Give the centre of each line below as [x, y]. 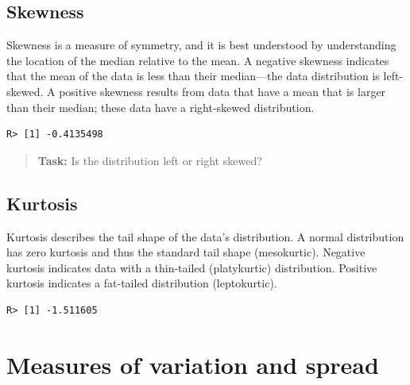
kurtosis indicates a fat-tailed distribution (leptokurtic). [142, 283]
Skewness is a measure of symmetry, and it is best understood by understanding [201, 45]
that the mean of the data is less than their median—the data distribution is [193, 76]
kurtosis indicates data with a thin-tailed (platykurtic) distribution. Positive [192, 267]
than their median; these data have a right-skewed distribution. [161, 107]
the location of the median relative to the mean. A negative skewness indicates [198, 60]
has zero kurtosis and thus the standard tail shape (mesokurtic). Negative [186, 252]
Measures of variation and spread [193, 364]
